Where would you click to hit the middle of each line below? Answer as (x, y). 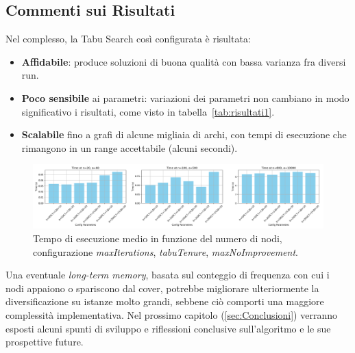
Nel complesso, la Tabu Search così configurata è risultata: (128, 39)
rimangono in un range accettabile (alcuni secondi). (130, 147)
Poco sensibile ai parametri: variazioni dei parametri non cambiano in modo (185, 97)
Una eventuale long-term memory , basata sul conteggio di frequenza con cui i (168, 275)
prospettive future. (45, 342)
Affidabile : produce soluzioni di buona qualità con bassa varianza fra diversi (184, 61)
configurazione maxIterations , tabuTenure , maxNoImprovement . (166, 251)
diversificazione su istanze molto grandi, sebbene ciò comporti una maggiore (165, 301)
